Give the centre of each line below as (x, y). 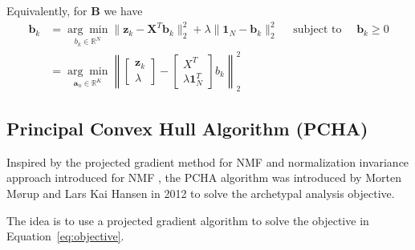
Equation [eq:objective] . (65, 236)
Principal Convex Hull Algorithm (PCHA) (187, 129)
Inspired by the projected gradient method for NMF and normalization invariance (208, 161)
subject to (317, 30)
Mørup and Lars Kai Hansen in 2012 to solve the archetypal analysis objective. (201, 194)
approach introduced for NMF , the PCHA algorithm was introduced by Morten (204, 177)
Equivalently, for (47, 10)
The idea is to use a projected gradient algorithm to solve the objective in (188, 220)
